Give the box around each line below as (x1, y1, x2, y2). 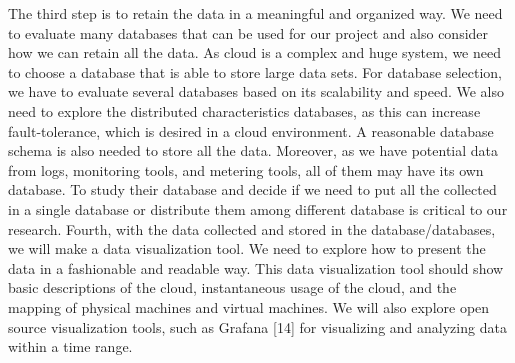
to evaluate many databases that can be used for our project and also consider (8, 22, 489, 43)
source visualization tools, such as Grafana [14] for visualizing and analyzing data (8, 316, 507, 337)
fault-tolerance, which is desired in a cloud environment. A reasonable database (8, 120, 494, 141)
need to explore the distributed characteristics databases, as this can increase (8, 100, 481, 121)
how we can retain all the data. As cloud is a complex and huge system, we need (8, 42, 501, 63)
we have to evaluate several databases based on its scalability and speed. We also (8, 81, 505, 102)
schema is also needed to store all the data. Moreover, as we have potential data (8, 140, 499, 161)
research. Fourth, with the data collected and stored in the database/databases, (8, 218, 496, 239)
